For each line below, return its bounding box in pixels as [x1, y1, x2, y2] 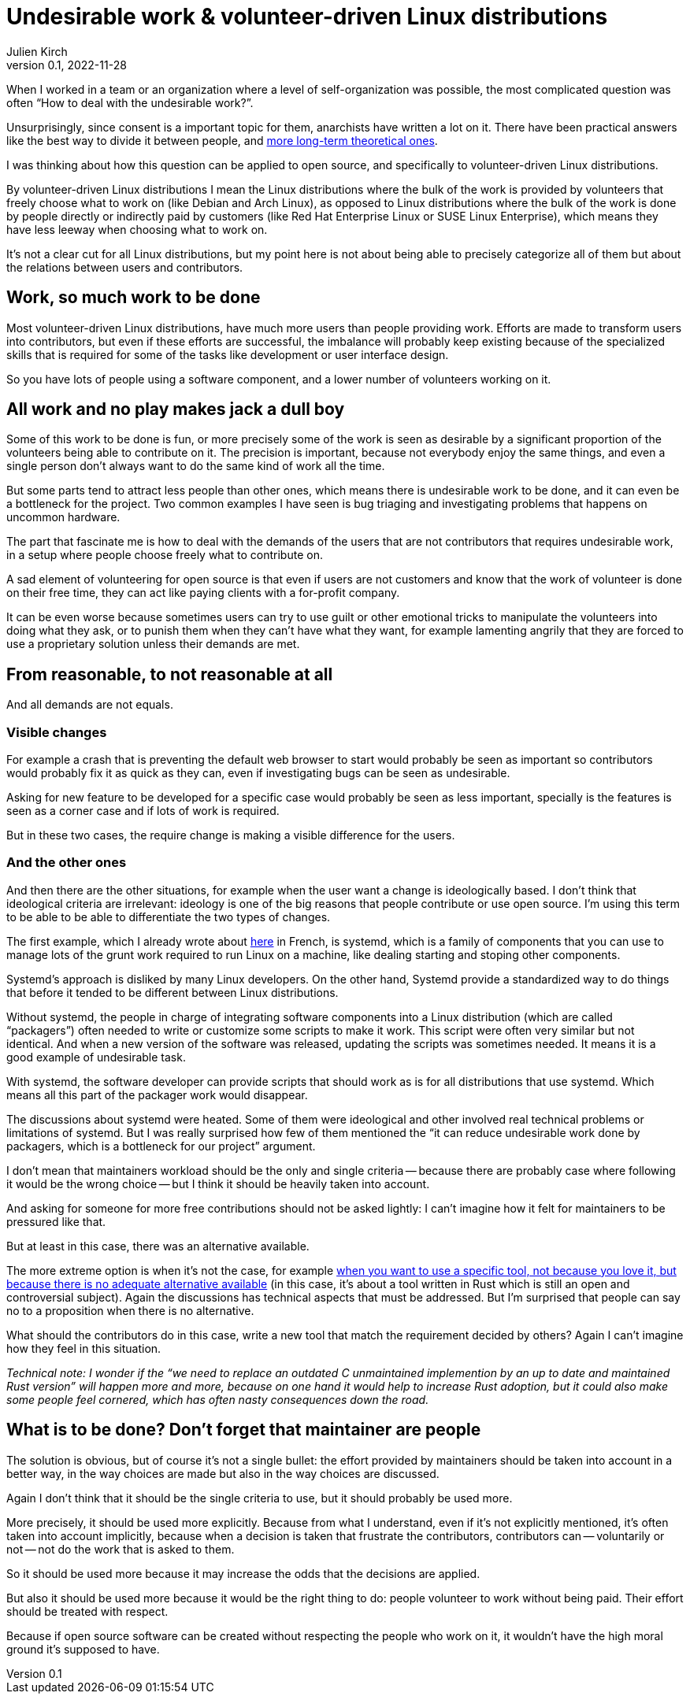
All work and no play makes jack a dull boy [6, 399, 345, 420]
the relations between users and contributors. [6, 260, 243, 274]
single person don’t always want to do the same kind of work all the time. [6, 459, 385, 473]
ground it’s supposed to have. [6, 1642, 160, 1656]
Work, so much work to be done [6, 287, 261, 308]
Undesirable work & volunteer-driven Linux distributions [6, 3, 608, 30]
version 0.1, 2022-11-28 [6, 57, 127, 72]
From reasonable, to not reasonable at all [6, 664, 333, 684]
